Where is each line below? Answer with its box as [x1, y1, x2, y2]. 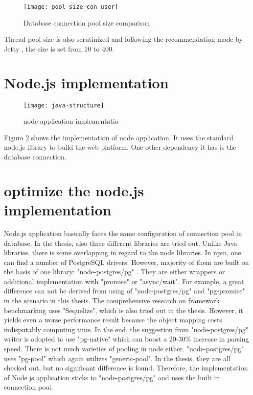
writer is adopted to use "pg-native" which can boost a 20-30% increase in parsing [4, 334, 249, 344]
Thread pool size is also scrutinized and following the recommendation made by [4, 34, 243, 44]
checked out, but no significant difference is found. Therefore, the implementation [4, 363, 248, 373]
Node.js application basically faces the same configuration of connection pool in [4, 228, 242, 238]
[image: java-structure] [23, 102, 104, 109]
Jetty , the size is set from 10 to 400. [4, 43, 114, 53]
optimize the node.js [4, 180, 144, 200]
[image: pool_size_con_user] [23, 3, 118, 10]
